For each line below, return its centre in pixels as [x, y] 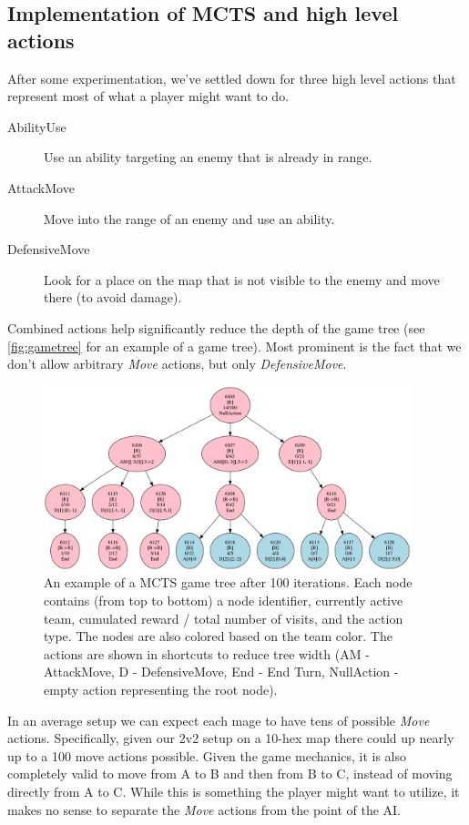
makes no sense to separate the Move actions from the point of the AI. [204, 809]
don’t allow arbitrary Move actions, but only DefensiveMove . [177, 364]
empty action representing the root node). [161, 690]
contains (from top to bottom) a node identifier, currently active [224, 601]
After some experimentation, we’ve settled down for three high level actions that [232, 78]
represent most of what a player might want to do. [148, 96]
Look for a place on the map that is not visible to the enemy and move [242, 279]
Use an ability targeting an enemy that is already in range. [208, 157]
